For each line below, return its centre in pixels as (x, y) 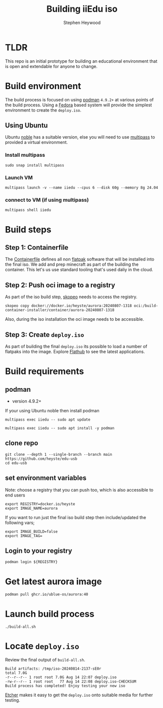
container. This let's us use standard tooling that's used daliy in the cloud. (79, 270)
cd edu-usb (16, 463)
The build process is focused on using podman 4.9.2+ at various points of (79, 99)
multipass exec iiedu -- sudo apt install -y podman (60, 428)
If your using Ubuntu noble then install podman (52, 410)
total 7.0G (16, 673)
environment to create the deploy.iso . (43, 110)
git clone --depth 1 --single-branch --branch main (59, 454)
